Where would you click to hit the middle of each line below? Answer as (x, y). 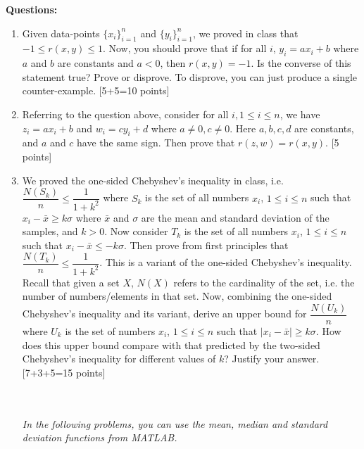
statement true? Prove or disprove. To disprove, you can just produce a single (190, 76)
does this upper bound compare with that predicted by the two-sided (171, 344)
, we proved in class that (245, 33)
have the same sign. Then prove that (156, 143)
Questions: (32, 9)
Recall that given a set (71, 282)
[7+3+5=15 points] (64, 372)
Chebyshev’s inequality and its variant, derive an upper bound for (164, 314)
